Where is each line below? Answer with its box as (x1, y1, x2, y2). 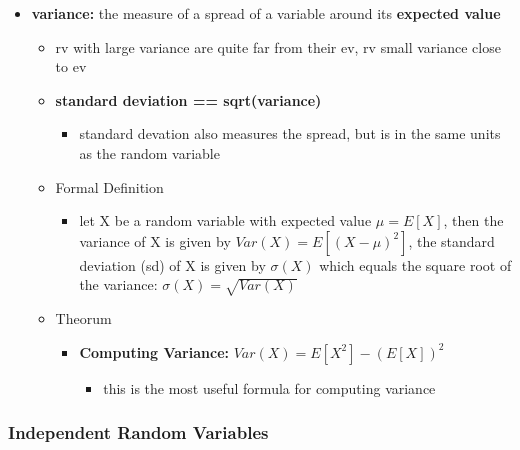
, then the (443, 210, 504, 231)
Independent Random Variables (8, 420, 269, 445)
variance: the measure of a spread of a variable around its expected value (31, 3, 501, 23)
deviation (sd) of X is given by (79, 254, 266, 275)
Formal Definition (55, 176, 164, 197)
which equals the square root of (319, 254, 512, 275)
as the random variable (79, 142, 220, 163)
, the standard (408, 230, 495, 251)
